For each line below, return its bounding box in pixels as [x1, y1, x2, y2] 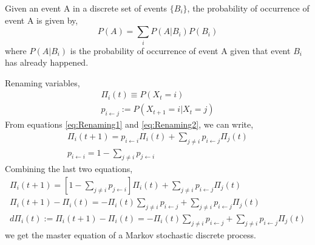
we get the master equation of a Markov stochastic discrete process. [5, 228, 256, 241]
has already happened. [5, 56, 89, 69]
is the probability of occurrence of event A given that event [70, 44, 291, 57]
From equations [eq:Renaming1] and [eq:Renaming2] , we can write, [5, 118, 254, 131]
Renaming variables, [5, 76, 80, 89]
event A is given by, [5, 13, 78, 26]
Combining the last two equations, [5, 162, 133, 175]
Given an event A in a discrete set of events [5, 2, 168, 14]
